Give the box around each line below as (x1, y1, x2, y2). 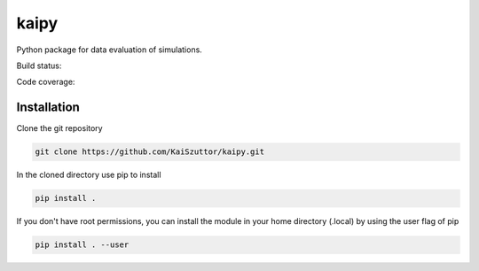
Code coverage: (16, 76, 75, 88)
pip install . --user (35, 240, 130, 250)
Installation (16, 100, 80, 115)
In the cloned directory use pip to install (16, 169, 161, 181)
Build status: (16, 60, 62, 71)
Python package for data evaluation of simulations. (16, 44, 203, 55)
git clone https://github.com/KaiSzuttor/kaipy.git (35, 147, 265, 157)
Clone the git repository (16, 123, 103, 134)
